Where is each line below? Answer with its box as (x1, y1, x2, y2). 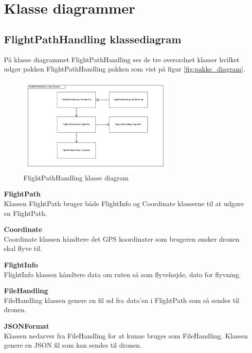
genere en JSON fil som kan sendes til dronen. (4, 340, 142, 350)
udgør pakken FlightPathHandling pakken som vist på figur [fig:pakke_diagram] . (4, 64, 245, 74)
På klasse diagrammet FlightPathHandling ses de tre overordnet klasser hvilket (4, 54, 240, 64)
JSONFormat (4, 320, 49, 331)
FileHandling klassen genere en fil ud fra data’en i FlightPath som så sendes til (4, 295, 239, 305)
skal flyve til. (4, 243, 42, 253)
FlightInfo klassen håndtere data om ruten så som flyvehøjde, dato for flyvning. (4, 269, 241, 279)
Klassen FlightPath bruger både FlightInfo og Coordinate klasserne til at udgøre (4, 198, 244, 209)
